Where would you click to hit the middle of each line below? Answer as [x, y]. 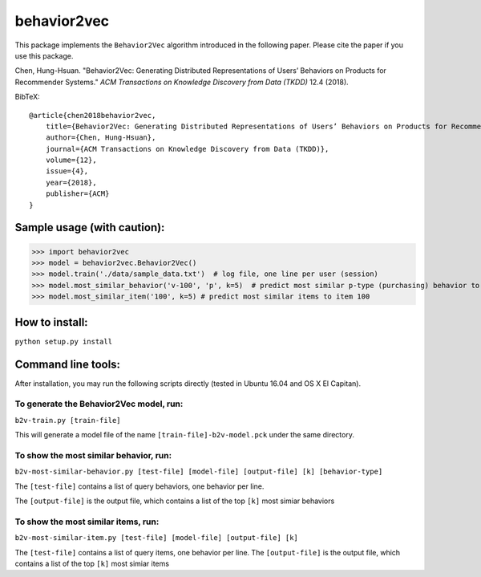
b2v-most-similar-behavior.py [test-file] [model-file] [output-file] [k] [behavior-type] [199, 472]
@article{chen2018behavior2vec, [93, 115]
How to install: [51, 322]
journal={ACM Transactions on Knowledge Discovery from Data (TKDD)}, [187, 149]
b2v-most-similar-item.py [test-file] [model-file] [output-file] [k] [156, 538]
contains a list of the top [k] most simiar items [92, 563]
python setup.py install [63, 341]
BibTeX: [27, 97]
